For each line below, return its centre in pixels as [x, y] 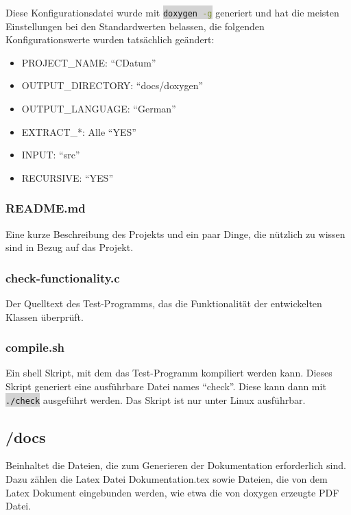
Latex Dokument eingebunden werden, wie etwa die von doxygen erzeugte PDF [172, 492]
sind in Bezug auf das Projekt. [70, 247]
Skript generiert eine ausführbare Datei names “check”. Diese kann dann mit [166, 386]
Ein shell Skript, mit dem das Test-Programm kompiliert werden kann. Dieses [169, 373]
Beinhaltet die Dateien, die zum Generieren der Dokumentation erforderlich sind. [176, 465]
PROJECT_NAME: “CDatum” [89, 62]
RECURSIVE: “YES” [68, 177]
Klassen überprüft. [45, 316]
